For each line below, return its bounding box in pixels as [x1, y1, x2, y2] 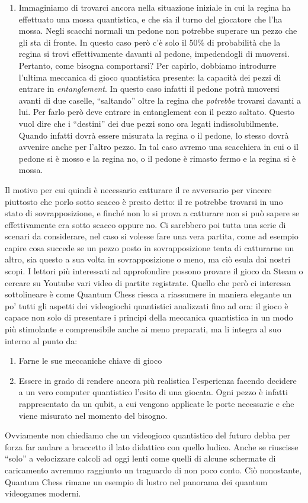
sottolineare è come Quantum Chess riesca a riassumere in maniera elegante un [5, 288, 292, 300]
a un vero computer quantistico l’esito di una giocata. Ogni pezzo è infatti [18, 386, 288, 398]
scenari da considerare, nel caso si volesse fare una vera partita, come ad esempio [5, 230, 299, 242]
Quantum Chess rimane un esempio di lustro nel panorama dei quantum [5, 475, 268, 488]
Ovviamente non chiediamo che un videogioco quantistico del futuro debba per [5, 429, 291, 441]
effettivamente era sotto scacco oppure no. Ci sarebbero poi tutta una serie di [5, 218, 286, 230]
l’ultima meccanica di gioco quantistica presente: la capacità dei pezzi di [18, 71, 281, 83]
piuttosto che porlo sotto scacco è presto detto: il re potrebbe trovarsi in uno [5, 195, 283, 207]
